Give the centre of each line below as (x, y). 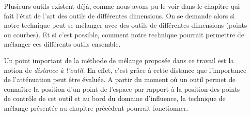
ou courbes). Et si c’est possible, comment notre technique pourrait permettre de (124, 34)
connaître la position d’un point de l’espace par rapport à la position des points (122, 89)
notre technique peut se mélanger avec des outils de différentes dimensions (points (125, 25)
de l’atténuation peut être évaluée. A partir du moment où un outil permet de (120, 79)
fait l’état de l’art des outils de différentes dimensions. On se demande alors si (119, 15)
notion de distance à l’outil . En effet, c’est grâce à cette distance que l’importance (125, 70)
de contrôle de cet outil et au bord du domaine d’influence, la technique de (115, 98)
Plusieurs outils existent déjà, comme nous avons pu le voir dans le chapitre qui (122, 6)
